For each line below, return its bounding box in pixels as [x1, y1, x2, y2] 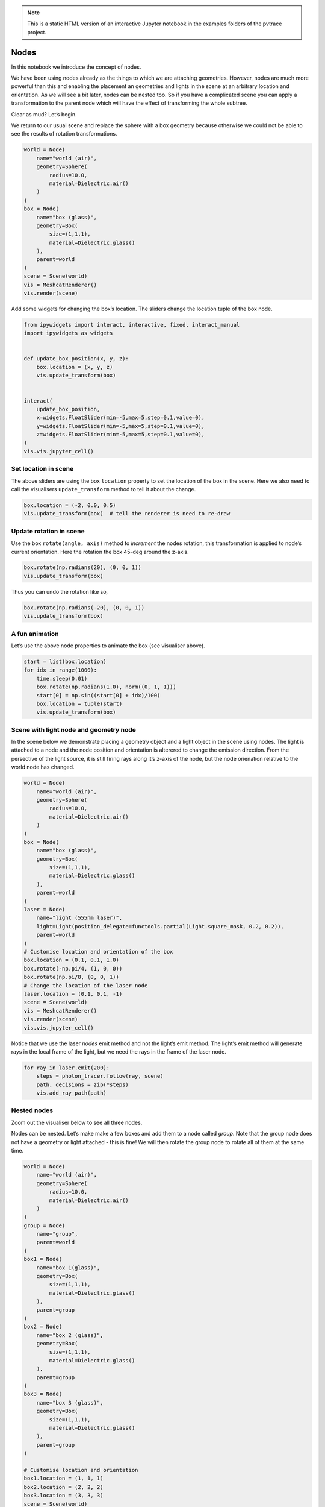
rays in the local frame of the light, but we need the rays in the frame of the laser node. [11, 1048, 227, 1055]
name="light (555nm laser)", [36, 914, 123, 922]
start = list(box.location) [23, 658, 107, 665]
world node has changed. [11, 763, 75, 771]
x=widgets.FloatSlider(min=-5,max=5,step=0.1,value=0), [36, 414, 205, 421]
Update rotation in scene [11, 527, 85, 535]
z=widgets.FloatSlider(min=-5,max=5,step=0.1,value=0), [36, 431, 205, 438]
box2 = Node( [23, 1323, 63, 1330]
